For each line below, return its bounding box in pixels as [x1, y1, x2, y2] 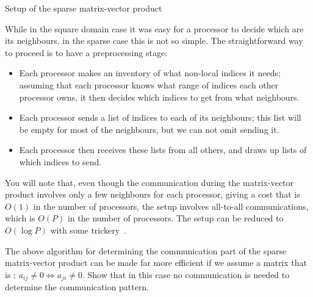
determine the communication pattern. [5, 281, 149, 293]
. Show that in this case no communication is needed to [82, 268, 290, 281]
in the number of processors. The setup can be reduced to [67, 212, 284, 224]
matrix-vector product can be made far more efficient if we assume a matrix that [5, 256, 307, 269]
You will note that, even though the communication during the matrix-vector [5, 176, 294, 188]
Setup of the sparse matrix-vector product [5, 2, 162, 14]
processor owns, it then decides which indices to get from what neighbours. [19, 90, 300, 103]
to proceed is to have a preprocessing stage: [5, 46, 167, 59]
